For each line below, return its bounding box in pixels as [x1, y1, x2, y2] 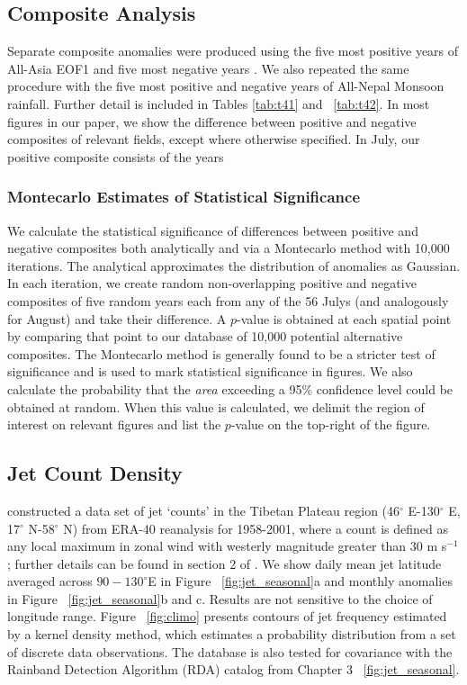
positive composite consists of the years [7, 147, 224, 166]
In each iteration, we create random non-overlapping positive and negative [7, 274, 417, 293]
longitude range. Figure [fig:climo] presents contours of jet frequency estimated [7, 607, 447, 626]
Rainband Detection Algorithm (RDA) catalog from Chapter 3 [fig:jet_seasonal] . [7, 660, 460, 679]
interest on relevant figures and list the [7, 415, 221, 434]
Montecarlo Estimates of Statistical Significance [7, 185, 361, 208]
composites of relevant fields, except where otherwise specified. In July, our [7, 130, 420, 149]
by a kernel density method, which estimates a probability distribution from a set [7, 625, 456, 644]
